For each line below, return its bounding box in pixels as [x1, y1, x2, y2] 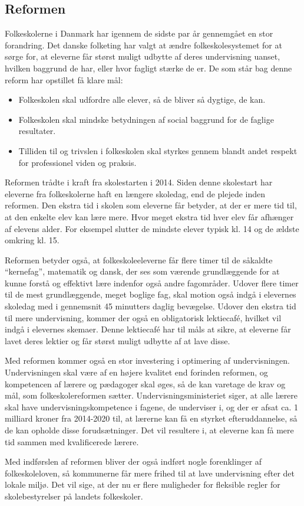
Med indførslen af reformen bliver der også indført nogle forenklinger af [5, 455, 262, 468]
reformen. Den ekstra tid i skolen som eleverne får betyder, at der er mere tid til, [5, 199, 297, 211]
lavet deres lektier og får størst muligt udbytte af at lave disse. [5, 334, 230, 347]
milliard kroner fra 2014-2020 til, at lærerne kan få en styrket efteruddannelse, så [5, 412, 298, 425]
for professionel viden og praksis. [18, 156, 137, 168]
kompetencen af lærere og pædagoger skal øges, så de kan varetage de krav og [5, 377, 286, 390]
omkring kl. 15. [5, 234, 60, 246]
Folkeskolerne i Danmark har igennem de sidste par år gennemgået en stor [5, 27, 273, 40]
